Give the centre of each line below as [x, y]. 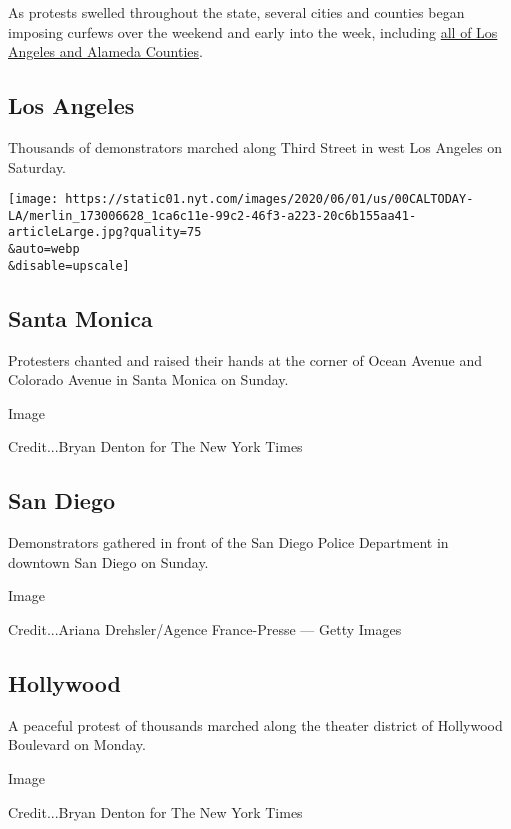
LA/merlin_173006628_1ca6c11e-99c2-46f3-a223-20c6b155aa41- [212, 215]
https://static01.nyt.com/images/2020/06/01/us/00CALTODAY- [269, 199]
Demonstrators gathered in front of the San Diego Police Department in [228, 542]
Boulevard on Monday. [77, 744]
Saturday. [37, 166]
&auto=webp [44, 249]
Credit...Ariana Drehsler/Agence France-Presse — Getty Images [205, 629]
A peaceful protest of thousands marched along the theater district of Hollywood [255, 724]
